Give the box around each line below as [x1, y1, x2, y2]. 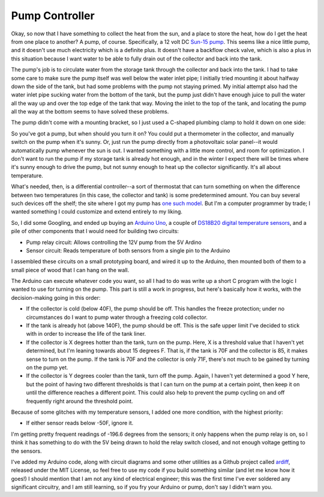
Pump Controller [11, 9, 95, 22]
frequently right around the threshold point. [26, 397, 133, 405]
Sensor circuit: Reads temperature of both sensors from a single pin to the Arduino [26, 246, 230, 254]
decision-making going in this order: [11, 294, 101, 301]
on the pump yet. [26, 364, 68, 371]
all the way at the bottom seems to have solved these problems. [11, 108, 169, 115]
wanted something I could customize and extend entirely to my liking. [11, 208, 183, 215]
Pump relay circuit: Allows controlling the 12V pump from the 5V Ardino [26, 239, 202, 246]
